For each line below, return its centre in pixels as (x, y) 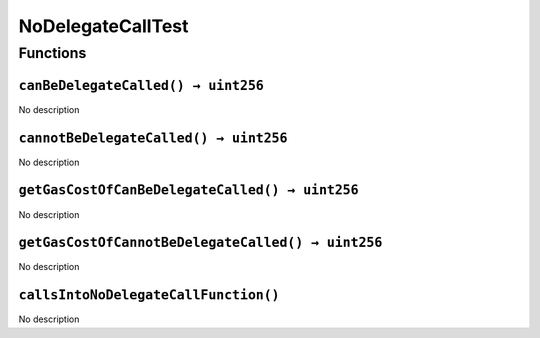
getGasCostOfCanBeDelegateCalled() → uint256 (188, 190)
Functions (52, 53)
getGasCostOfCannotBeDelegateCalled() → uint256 (200, 243)
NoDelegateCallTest (103, 26)
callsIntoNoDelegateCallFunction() (149, 295)
